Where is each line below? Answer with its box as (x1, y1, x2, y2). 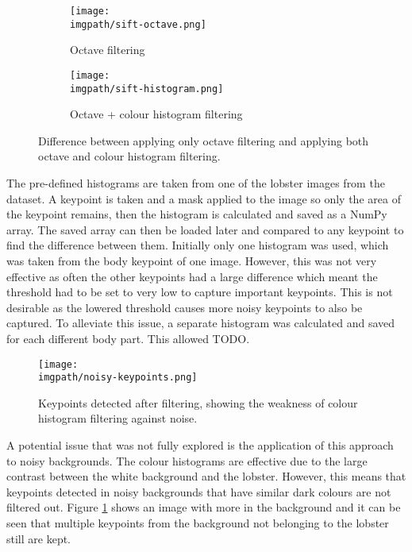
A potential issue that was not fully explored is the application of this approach (6, 437, 394, 454)
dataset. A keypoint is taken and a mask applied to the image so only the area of (6, 190, 401, 207)
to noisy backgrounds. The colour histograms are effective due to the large (6, 452, 368, 469)
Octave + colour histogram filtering (70, 106, 243, 122)
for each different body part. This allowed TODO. (6, 330, 250, 346)
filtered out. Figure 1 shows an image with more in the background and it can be (6, 499, 401, 515)
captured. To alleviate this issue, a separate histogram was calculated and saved (6, 315, 395, 331)
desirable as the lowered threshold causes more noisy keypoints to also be (6, 299, 363, 315)
